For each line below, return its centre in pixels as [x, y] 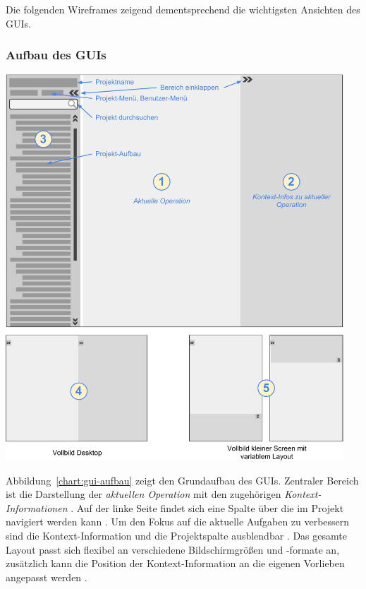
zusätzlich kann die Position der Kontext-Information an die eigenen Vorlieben [175, 563]
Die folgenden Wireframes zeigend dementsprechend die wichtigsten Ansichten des [183, 9]
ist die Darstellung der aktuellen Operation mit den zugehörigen [144, 494]
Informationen [37, 507]
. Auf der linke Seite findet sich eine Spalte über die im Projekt [207, 507]
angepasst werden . [47, 577]
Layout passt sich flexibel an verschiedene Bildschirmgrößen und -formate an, [173, 549]
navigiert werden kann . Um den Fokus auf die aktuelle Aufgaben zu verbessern [178, 522]
